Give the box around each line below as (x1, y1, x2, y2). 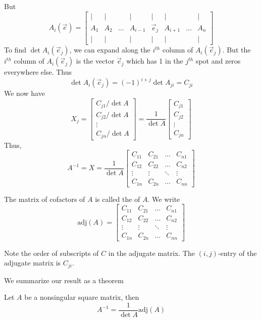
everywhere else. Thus (4, 67, 72, 77)
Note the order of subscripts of (4, 247, 99, 258)
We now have (4, 88, 45, 98)
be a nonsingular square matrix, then (24, 292, 139, 302)
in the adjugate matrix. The (108, 247, 195, 258)
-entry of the (218, 247, 257, 258)
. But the (222, 44, 251, 55)
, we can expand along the (69, 44, 150, 55)
